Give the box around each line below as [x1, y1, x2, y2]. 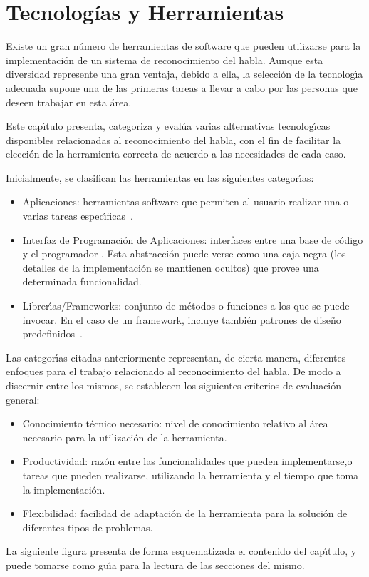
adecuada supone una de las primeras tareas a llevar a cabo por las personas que [6, 80, 358, 95]
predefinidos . [22, 326, 83, 341]
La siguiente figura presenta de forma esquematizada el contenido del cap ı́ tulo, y [6, 543, 357, 558]
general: [6, 392, 40, 407]
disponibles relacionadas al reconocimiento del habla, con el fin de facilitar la [6, 132, 341, 147]
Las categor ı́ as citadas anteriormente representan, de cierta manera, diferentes [6, 349, 346, 364]
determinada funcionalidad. [22, 274, 142, 289]
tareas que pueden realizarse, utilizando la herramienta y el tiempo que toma [22, 467, 359, 482]
